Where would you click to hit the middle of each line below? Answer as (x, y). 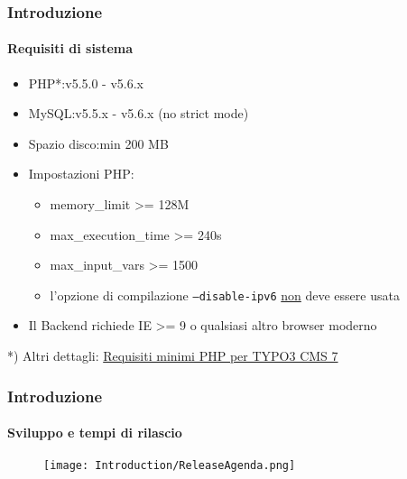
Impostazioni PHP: (81, 174)
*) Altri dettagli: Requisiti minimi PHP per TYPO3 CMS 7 (173, 356)
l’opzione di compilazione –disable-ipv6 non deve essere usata (225, 295)
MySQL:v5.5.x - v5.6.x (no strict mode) (139, 113)
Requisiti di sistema (70, 48)
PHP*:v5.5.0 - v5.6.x (86, 83)
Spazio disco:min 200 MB (98, 143)
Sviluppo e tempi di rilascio (95, 433)
